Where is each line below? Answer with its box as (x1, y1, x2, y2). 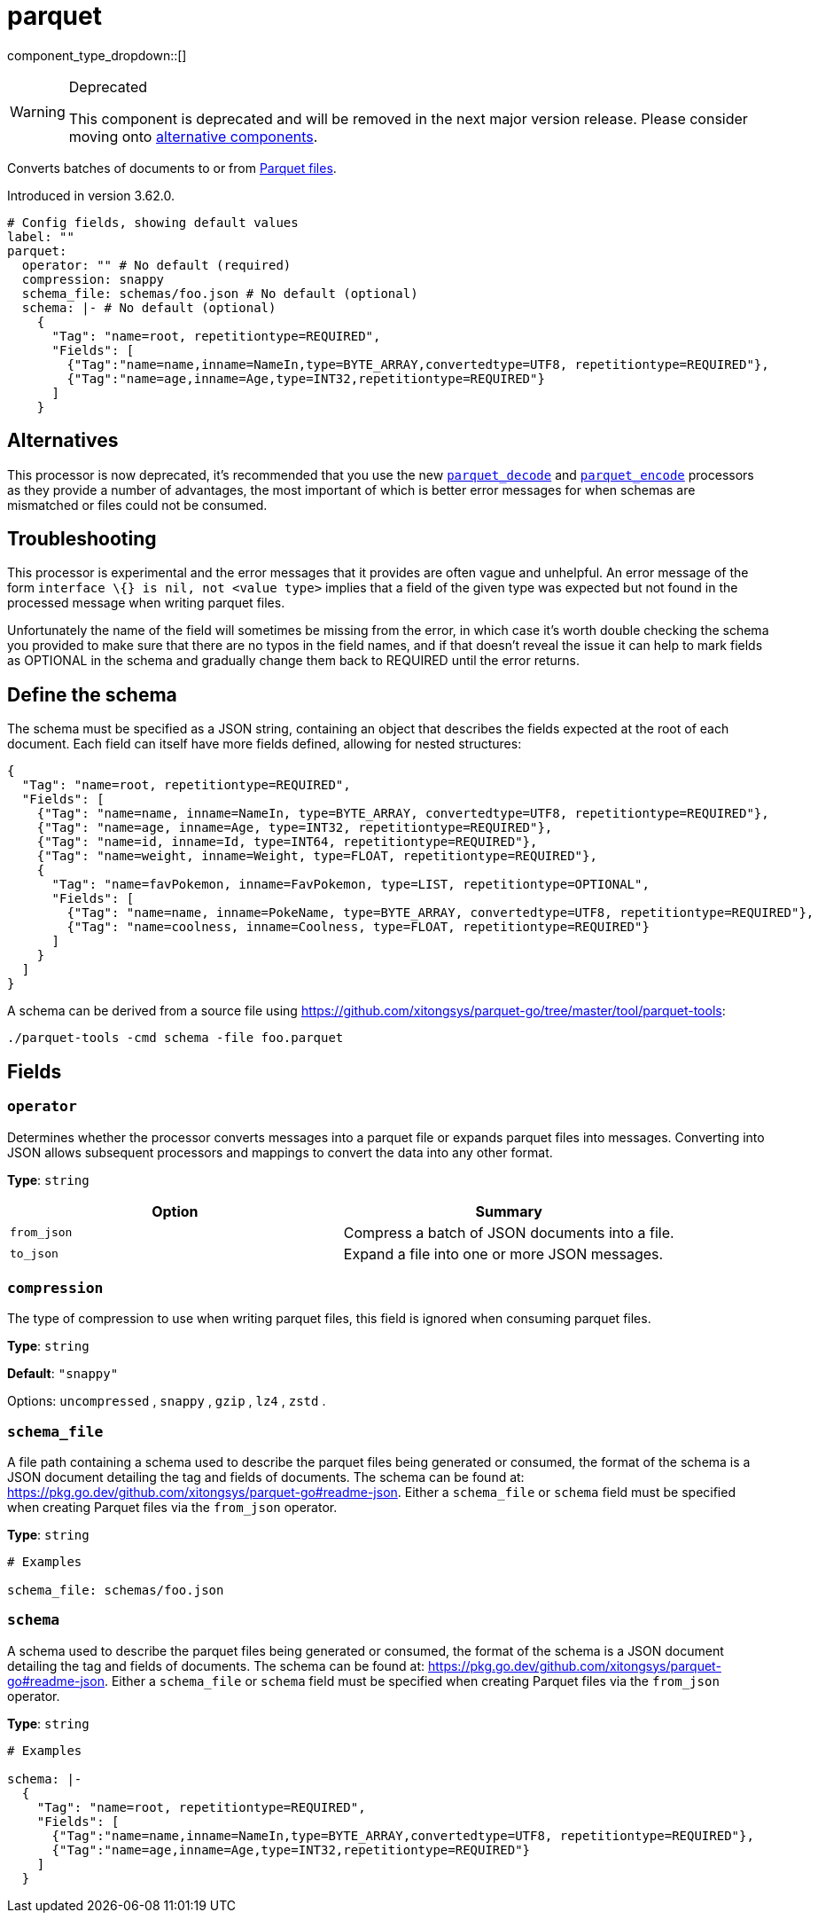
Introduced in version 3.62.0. (7, 187, 175, 203)
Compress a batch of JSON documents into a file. (343, 1223, 674, 1242)
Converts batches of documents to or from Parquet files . (7, 160, 337, 176)
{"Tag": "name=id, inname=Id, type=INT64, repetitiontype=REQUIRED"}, (36, 835, 538, 850)
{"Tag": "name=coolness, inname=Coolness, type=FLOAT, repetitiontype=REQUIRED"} (66, 920, 650, 935)
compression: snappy (21, 271, 165, 286)
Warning (10, 102, 66, 121)
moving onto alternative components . (68, 127, 318, 145)
